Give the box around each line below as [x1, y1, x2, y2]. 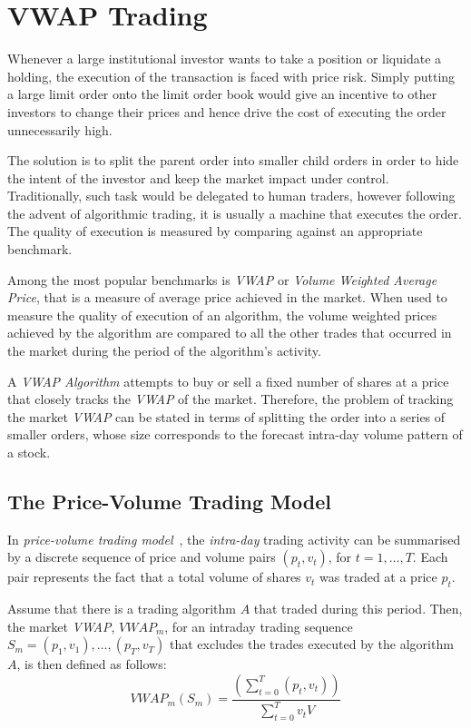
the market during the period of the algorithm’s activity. [7, 341, 321, 360]
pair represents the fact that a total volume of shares [7, 567, 301, 586]
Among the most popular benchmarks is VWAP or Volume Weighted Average [7, 270, 437, 289]
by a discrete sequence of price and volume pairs [7, 547, 276, 566]
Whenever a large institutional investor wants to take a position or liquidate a [7, 49, 442, 68]
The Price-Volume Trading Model [7, 487, 331, 515]
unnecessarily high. [7, 120, 113, 139]
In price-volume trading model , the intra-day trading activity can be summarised [7, 529, 461, 548]
